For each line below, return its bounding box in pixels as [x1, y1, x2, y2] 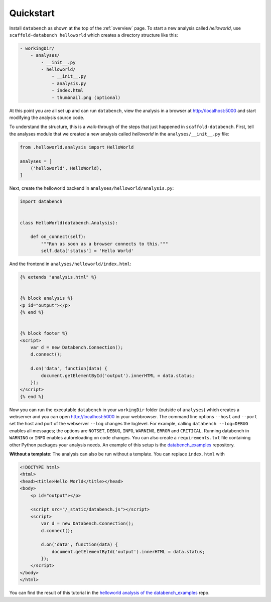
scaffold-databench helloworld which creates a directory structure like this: [9, 32, 178, 38]
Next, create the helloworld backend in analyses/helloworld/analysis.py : [9, 185, 174, 191]
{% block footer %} [20, 330, 68, 336]
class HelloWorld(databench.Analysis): [20, 220, 118, 225]
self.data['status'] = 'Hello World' [41, 248, 134, 254]
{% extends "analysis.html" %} [20, 274, 97, 280]
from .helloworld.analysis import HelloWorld [20, 144, 134, 150]
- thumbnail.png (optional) [51, 94, 120, 100]
